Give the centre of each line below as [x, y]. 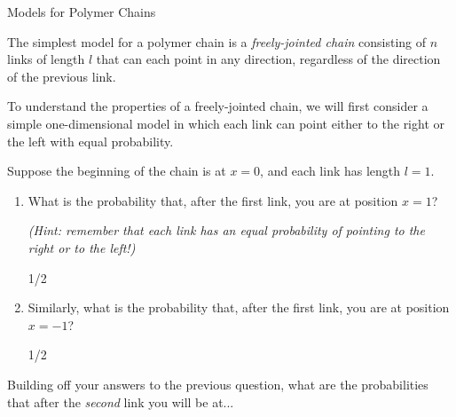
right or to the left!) [82, 247]
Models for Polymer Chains [82, 12]
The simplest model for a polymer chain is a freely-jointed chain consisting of [217, 41]
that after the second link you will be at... [121, 401]
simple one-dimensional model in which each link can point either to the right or [226, 123]
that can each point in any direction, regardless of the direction [268, 59]
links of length [46, 59]
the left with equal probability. [90, 141]
